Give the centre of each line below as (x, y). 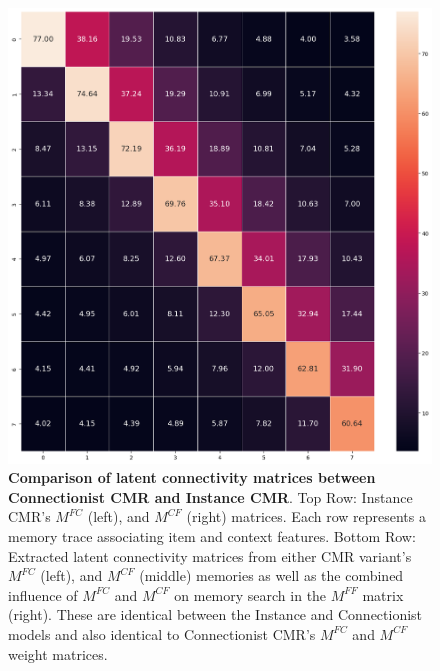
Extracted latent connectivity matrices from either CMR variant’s (210, 555)
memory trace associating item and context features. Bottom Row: (212, 535)
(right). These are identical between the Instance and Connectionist (215, 614)
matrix (383, 594)
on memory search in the (250, 594)
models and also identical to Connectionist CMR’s (162, 633)
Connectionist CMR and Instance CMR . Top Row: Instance (210, 496)
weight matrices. (58, 653)
